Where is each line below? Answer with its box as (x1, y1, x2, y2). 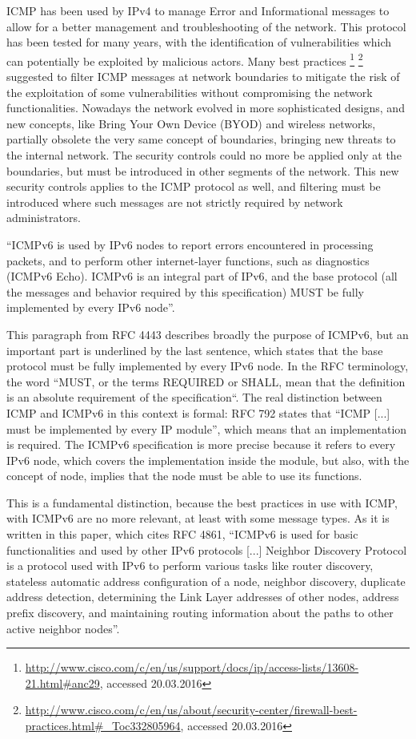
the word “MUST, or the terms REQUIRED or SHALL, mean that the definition (6, 373, 406, 390)
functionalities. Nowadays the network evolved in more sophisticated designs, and (6, 99, 405, 116)
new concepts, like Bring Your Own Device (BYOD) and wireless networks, (6, 115, 376, 131)
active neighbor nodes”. (6, 620, 120, 636)
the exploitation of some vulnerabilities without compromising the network (6, 83, 373, 100)
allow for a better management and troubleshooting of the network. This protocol (6, 18, 406, 34)
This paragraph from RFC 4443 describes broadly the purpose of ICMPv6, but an (6, 325, 409, 342)
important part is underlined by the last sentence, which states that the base (6, 341, 383, 358)
